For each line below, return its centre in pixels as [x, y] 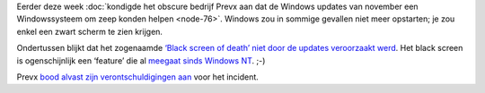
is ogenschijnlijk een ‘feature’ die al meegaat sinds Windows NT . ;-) [141, 60]
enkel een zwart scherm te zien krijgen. [90, 31]
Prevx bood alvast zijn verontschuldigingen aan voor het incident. [138, 77]
